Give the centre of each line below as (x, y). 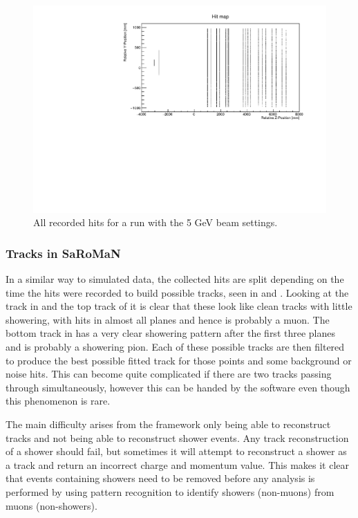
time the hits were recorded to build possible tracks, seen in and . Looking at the (177, 292)
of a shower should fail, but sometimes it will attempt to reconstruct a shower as (176, 451)
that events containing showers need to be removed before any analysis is (160, 478)
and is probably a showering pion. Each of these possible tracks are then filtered (175, 347)
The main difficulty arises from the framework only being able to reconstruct (168, 424)
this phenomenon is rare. (58, 401)
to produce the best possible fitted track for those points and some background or (179, 360)
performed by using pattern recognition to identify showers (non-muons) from (170, 491)
